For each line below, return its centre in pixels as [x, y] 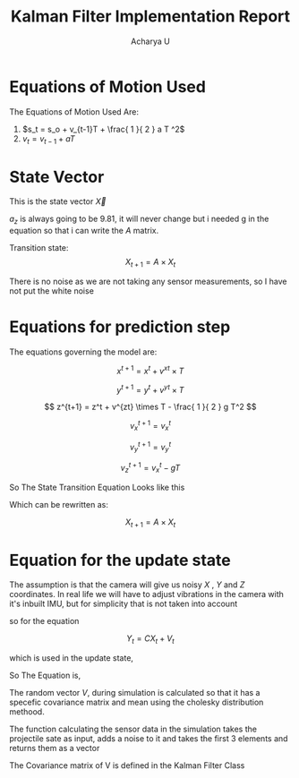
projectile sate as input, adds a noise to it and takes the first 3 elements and [149, 739]
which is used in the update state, [72, 658]
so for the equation [44, 621]
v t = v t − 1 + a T [49, 139]
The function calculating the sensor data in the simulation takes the [133, 729]
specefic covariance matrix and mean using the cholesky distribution [137, 702]
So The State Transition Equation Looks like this [97, 487]
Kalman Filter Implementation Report [150, 17]
